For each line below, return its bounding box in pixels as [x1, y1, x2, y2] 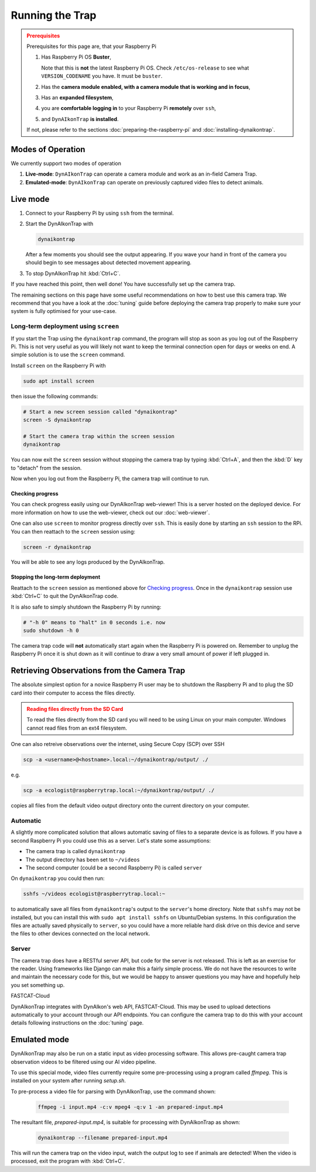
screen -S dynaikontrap [23, 417, 92, 424]
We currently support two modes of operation [11, 160, 121, 167]
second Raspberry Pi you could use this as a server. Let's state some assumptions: [11, 837, 211, 844]
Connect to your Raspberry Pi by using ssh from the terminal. [25, 209, 174, 216]
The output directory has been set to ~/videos [25, 856, 140, 863]
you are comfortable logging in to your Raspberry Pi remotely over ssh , [41, 105, 217, 112]
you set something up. [11, 981, 65, 988]
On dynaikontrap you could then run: [11, 875, 105, 882]
